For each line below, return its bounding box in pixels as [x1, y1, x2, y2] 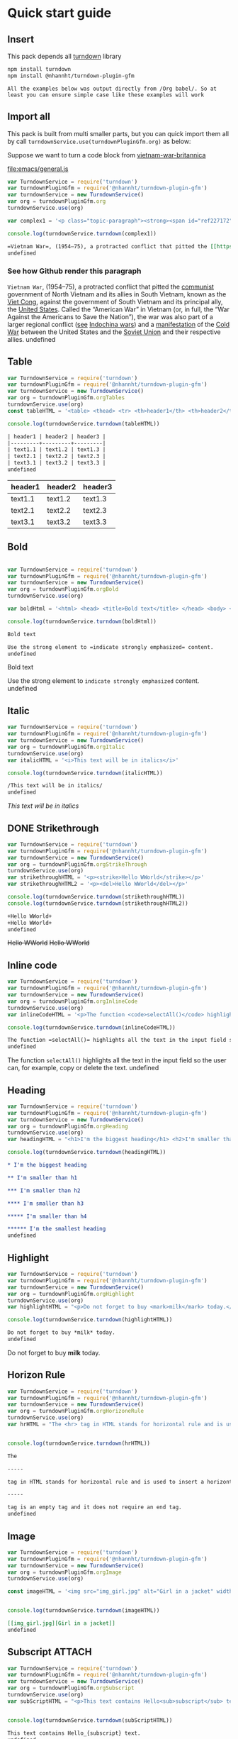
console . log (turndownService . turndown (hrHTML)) [7, 1440, 151, 1447]
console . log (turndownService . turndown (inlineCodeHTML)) [7, 1023, 176, 1031]
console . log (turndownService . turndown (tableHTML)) [7, 420, 160, 427]
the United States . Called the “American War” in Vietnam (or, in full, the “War [7, 305, 230, 313]
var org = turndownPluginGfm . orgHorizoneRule [7, 1408, 144, 1415]
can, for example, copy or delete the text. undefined [7, 1064, 159, 1072]
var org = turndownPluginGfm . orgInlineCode [7, 998, 138, 1005]
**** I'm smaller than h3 [7, 1200, 84, 1207]
